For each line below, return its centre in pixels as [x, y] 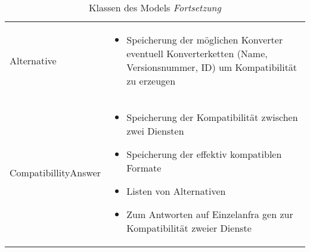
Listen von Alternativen [176, 191]
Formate [144, 168]
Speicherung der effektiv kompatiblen [204, 154]
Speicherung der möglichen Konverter [205, 40]
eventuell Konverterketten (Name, [197, 53]
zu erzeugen [151, 81]
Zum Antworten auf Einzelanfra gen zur [210, 214]
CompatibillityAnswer [55, 172]
